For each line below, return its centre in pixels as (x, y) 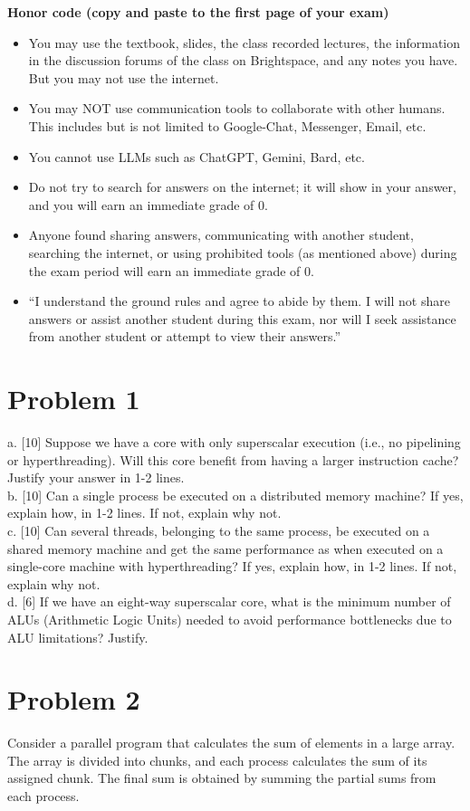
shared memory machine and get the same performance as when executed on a (225, 548)
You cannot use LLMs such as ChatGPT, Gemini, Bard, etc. (197, 156)
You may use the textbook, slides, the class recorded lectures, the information (245, 42)
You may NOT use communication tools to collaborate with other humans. (237, 108)
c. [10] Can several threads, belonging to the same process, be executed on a (219, 530)
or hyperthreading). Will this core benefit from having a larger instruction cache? (233, 459)
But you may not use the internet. (124, 77)
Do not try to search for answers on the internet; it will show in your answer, (242, 187)
